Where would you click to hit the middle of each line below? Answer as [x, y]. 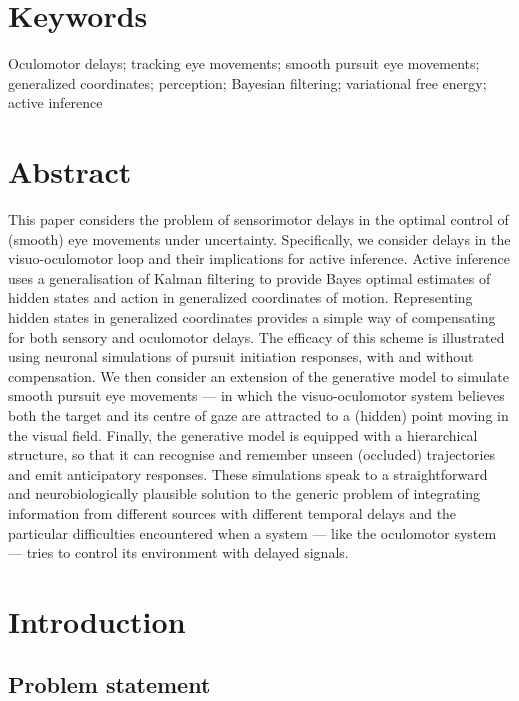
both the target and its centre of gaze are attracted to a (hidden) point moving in [258, 414]
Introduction [97, 620]
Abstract [70, 171]
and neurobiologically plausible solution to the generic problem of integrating [244, 493]
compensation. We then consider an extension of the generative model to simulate [258, 375]
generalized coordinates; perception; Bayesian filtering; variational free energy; [247, 82]
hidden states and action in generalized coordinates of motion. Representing [240, 297]
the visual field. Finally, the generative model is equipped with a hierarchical [243, 434]
